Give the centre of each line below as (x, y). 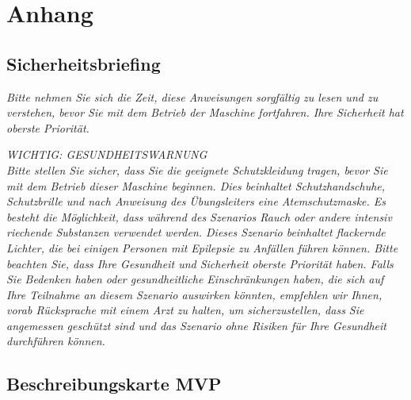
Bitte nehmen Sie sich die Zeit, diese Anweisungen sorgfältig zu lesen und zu (192, 96)
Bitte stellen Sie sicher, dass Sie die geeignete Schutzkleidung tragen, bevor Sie (197, 169)
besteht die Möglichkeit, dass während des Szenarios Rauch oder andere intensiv (199, 216)
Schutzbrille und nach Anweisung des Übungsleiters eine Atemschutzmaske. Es (196, 201)
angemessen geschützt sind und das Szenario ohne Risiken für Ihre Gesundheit (196, 325)
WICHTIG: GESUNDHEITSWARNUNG (107, 154)
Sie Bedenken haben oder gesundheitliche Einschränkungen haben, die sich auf (195, 279)
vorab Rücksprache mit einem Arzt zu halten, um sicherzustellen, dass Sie (185, 310)
